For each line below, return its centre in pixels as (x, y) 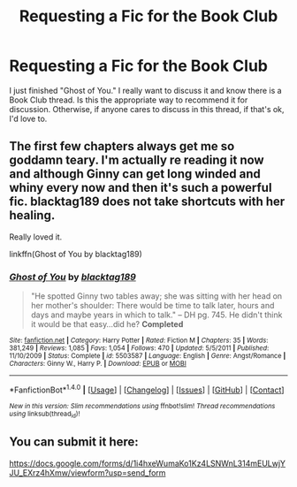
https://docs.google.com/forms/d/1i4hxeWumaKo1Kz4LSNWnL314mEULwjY (147, 463)
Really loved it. (36, 237)
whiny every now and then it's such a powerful (141, 188)
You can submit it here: (74, 442)
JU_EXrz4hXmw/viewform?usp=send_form (88, 472)
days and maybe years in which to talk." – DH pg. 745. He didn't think (156, 315)
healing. (32, 215)
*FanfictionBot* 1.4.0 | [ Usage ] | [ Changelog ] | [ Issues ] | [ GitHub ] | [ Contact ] (147, 389)
